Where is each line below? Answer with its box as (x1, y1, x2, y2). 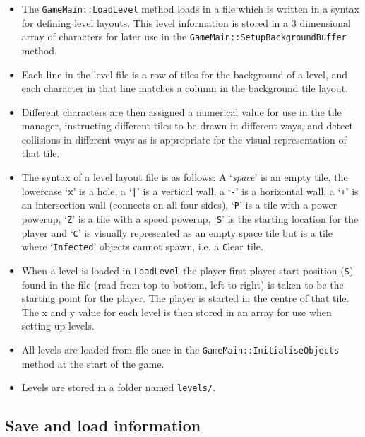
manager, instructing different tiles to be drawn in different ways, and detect (21, 118, 353, 133)
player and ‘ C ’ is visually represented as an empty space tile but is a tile (21, 225, 333, 240)
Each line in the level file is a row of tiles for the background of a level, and (21, 66, 348, 81)
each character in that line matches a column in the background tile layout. (21, 81, 348, 95)
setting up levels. (21, 318, 95, 333)
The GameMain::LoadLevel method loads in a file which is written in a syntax (21, 1, 359, 16)
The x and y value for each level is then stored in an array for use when (21, 304, 332, 319)
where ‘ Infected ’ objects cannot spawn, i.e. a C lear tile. (21, 239, 263, 254)
